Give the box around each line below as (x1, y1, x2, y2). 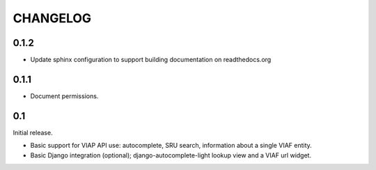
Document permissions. (30, 91, 99, 100)
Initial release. (13, 128, 53, 137)
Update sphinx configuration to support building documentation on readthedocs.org (30, 56, 272, 64)
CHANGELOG (13, 10, 92, 26)
